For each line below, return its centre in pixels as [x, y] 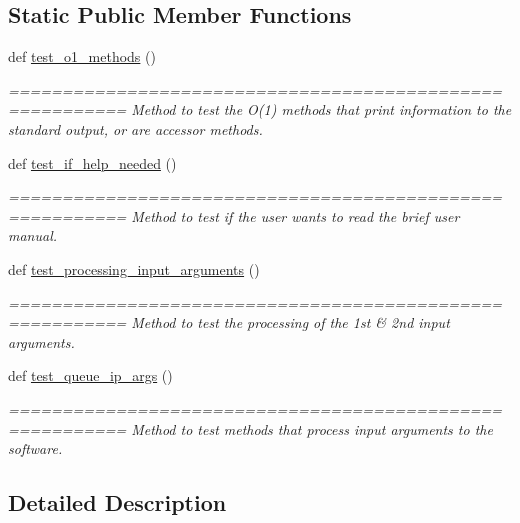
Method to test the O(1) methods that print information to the [321, 109]
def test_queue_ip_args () [90, 375]
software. [35, 448]
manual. [33, 235]
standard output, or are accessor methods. [135, 128]
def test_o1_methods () [82, 56]
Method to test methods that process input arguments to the [312, 428]
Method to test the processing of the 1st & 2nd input [290, 322]
